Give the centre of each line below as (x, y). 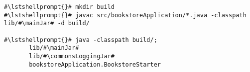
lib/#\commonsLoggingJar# (72, 56)
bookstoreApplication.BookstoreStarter (95, 64)
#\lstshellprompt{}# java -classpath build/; (81, 40)
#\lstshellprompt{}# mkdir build (59, 7)
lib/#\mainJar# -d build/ (47, 23)
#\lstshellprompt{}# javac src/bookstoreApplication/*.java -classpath (125, 15)
